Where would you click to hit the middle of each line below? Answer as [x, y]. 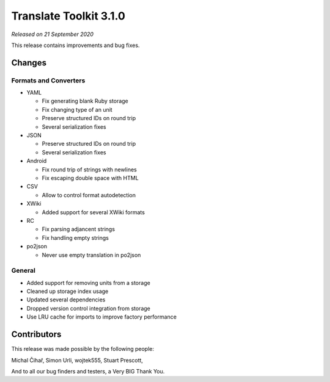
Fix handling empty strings [75, 237]
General [24, 270]
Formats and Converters [48, 81]
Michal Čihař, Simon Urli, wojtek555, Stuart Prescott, [77, 360]
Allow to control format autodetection [89, 195]
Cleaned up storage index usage [68, 291]
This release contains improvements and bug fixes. [75, 45]
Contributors [36, 335]
